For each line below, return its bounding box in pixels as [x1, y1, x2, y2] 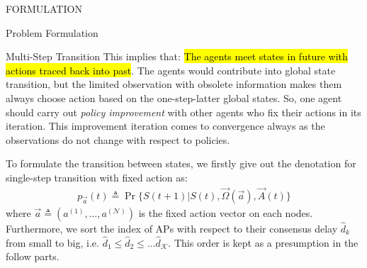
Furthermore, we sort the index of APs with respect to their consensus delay [6, 221, 338, 235]
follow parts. [6, 249, 60, 264]
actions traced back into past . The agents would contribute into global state [6, 62, 336, 77]
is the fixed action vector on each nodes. [138, 205, 313, 220]
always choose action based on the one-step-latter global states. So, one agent [6, 90, 342, 105]
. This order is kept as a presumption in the [168, 235, 358, 250]
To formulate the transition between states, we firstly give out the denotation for [6, 156, 356, 171]
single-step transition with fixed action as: [6, 169, 188, 184]
